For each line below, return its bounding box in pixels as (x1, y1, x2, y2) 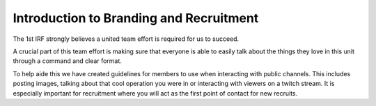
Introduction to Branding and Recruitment (13, 10, 259, 26)
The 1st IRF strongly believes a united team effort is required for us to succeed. (13, 35, 240, 43)
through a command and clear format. (13, 57, 122, 65)
